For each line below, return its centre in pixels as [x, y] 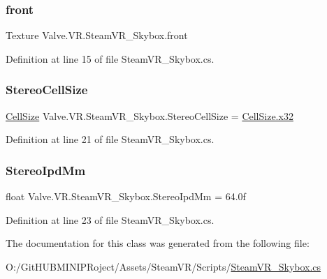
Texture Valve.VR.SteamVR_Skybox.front [97, 35]
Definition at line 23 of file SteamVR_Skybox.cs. [110, 219]
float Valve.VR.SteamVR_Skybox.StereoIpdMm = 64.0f [126, 196]
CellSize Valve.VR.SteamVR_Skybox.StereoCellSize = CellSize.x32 [150, 115]
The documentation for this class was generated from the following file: [158, 243]
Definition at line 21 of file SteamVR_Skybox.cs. [110, 139]
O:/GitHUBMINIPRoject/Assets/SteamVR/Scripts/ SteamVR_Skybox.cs [163, 266]
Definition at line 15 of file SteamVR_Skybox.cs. [110, 58]
